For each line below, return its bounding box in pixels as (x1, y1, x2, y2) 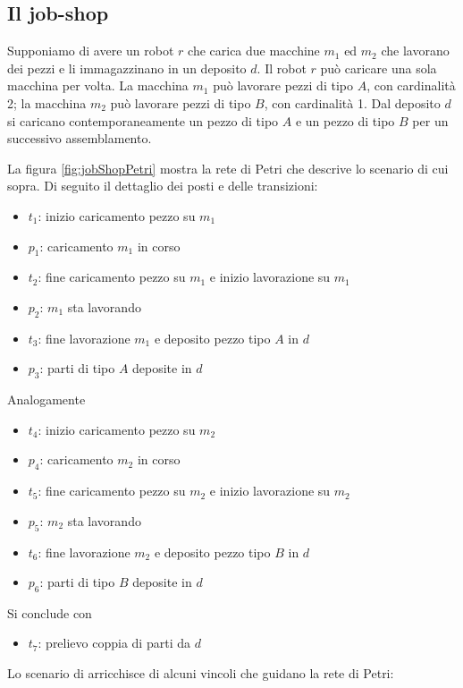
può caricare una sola (320, 58, 437, 77)
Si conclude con (7, 603, 92, 622)
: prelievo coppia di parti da (38, 633, 190, 652)
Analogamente (7, 390, 86, 409)
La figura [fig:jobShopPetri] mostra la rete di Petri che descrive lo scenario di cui (7, 158, 449, 177)
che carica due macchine (188, 41, 320, 60)
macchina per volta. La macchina (7, 76, 189, 95)
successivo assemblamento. (7, 129, 152, 148)
